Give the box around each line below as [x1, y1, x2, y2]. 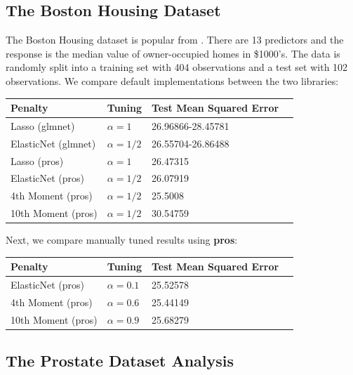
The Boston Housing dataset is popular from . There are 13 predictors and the [6, 32, 344, 47]
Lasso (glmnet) [11, 118, 75, 133]
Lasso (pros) [11, 153, 64, 168]
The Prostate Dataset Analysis [6, 350, 234, 371]
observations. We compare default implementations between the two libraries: [6, 73, 339, 88]
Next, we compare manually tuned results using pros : [6, 232, 238, 247]
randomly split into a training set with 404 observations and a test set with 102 [6, 60, 348, 74]
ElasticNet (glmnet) [11, 136, 96, 150]
